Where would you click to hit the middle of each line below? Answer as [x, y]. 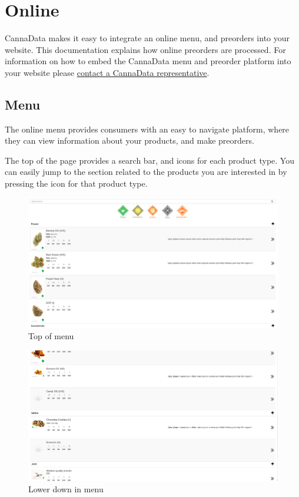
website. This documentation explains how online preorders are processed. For [145, 49]
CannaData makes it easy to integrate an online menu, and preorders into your [147, 38]
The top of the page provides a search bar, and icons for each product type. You [149, 160]
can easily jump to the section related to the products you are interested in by [146, 172]
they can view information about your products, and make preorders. [129, 140]
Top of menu [51, 336]
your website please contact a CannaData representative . [107, 72]
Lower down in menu [66, 489]
